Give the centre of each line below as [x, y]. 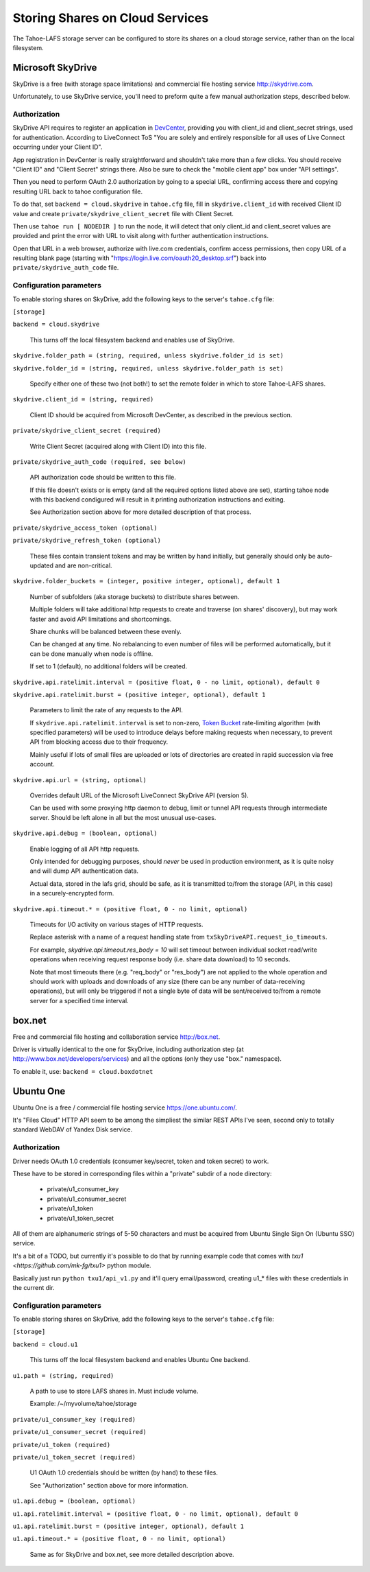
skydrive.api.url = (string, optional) [79, 780]
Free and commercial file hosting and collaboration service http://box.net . [116, 1037]
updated [42, 565]
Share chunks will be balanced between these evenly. [106, 631]
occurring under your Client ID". [58, 147]
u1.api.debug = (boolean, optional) [74, 1501]
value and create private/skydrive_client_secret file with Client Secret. [123, 213]
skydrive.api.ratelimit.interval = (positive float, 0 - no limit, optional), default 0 [166, 682]
